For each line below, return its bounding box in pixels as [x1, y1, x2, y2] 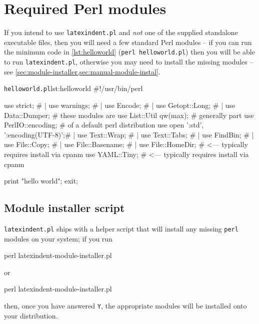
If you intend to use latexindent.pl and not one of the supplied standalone [4, 27, 238, 37]
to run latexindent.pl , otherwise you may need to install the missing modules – [4, 56, 253, 67]
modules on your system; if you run [4, 233, 112, 243]
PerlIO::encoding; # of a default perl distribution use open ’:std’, [4, 119, 204, 130]
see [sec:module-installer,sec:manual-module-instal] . [4, 66, 160, 76]
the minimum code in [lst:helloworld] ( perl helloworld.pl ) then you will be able [4, 46, 255, 57]
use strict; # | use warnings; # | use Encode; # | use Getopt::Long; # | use [4, 99, 235, 110]
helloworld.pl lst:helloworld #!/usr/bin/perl [4, 83, 143, 93]
